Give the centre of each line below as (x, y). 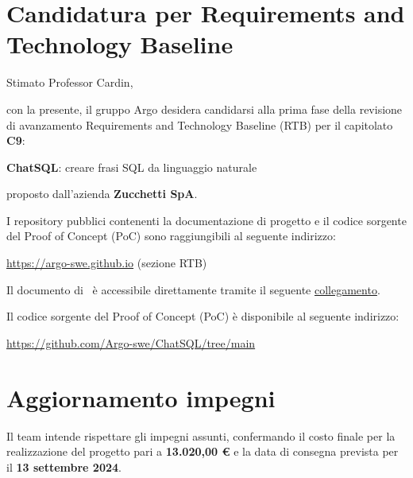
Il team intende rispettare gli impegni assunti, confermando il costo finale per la (201, 435)
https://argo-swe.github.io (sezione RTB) (107, 263)
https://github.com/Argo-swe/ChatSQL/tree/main (131, 342)
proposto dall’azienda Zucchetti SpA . (102, 194)
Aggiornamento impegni (141, 397)
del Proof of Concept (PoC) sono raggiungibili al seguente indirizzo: (171, 236)
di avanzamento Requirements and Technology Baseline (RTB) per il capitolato (200, 124)
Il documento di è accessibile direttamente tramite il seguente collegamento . (193, 289)
